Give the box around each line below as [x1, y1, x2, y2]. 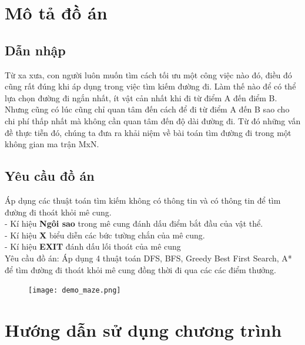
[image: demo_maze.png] [28, 286, 121, 295]
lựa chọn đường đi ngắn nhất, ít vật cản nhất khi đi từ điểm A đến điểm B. [5, 91, 277, 104]
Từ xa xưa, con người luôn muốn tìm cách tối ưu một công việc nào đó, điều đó [5, 68, 292, 81]
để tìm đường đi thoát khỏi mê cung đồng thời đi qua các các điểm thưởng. [5, 263, 277, 276]
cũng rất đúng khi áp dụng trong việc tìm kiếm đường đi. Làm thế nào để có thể [5, 80, 296, 92]
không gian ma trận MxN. [5, 138, 99, 150]
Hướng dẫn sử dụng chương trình [5, 317, 282, 341]
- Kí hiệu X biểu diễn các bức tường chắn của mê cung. [5, 228, 205, 241]
